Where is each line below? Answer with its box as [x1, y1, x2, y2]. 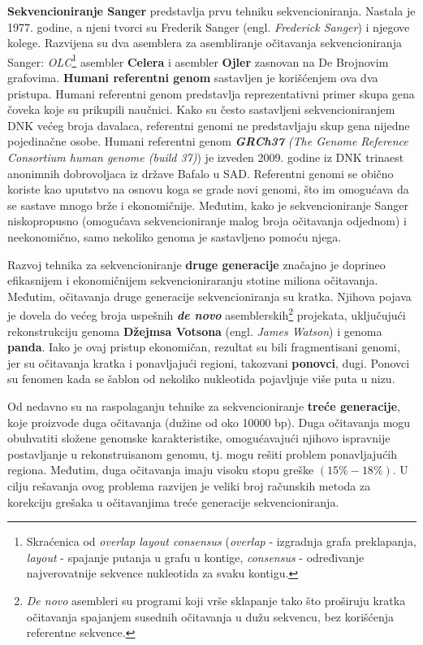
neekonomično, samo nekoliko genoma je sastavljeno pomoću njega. [7, 228, 342, 245]
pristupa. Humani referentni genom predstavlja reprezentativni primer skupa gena [7, 85, 415, 102]
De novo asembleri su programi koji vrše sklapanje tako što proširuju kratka [26, 591, 406, 608]
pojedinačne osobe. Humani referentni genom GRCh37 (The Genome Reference [7, 133, 408, 150]
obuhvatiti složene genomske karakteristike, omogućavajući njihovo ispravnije [7, 429, 391, 447]
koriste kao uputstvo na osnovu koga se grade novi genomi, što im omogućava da [7, 181, 409, 198]
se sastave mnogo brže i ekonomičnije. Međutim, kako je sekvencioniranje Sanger [7, 196, 408, 213]
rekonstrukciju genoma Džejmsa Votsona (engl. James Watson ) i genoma [7, 322, 382, 339]
